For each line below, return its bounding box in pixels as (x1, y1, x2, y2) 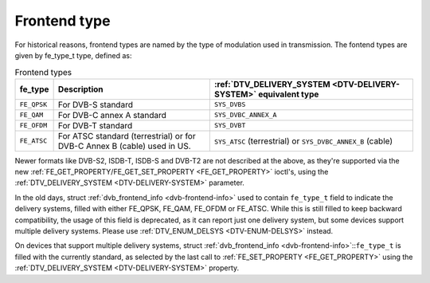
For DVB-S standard (57, 99, 133, 110)
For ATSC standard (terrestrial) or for (57, 130, 196, 141)
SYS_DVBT (213, 121, 246, 130)
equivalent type (257, 88, 319, 100)
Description (57, 84, 104, 95)
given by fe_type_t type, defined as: (14, 50, 132, 60)
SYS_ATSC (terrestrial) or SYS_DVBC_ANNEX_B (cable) (213, 136, 393, 147)
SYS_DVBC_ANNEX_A (213, 111, 277, 120)
